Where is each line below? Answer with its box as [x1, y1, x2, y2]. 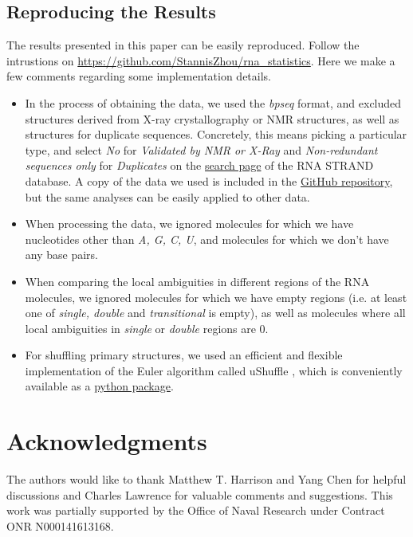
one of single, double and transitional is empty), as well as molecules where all [25, 304, 406, 321]
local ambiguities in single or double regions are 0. [25, 319, 269, 336]
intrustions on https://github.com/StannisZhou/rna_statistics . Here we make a [6, 52, 395, 69]
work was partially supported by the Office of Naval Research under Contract [6, 502, 385, 519]
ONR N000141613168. [6, 517, 114, 534]
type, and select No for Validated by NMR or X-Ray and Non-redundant [25, 141, 378, 158]
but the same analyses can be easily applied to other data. [25, 188, 310, 205]
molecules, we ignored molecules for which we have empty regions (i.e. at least [25, 288, 407, 305]
